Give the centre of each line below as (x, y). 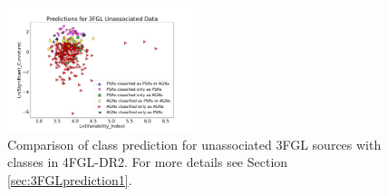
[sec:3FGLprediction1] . (70, 179)
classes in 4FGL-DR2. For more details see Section (148, 162)
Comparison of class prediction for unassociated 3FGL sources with (194, 144)
